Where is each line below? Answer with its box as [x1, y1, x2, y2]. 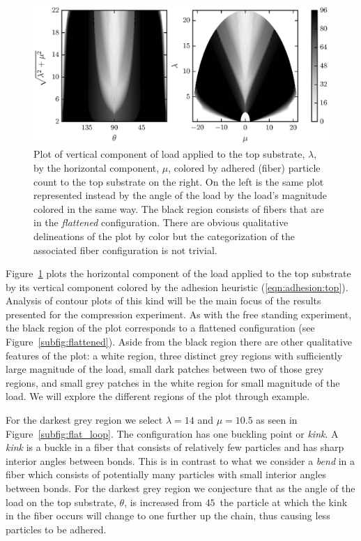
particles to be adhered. [6, 521, 107, 536]
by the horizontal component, [33, 160, 160, 175]
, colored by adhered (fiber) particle [168, 160, 321, 175]
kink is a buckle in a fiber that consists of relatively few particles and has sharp [6, 440, 344, 454]
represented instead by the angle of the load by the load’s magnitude [33, 188, 328, 202]
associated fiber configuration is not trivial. [33, 242, 217, 257]
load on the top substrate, [6, 494, 116, 509]
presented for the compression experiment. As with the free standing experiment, [6, 306, 352, 321]
